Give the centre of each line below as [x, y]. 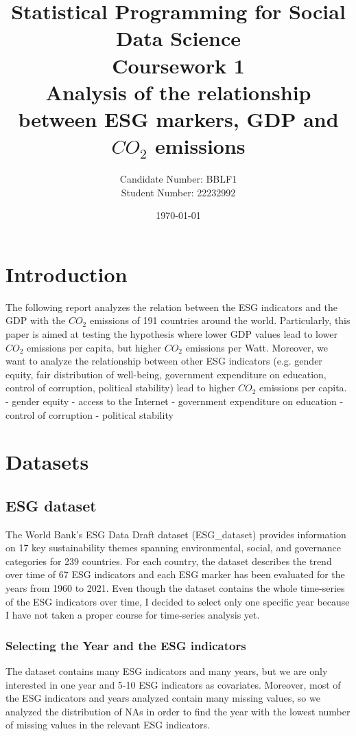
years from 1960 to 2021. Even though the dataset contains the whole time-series [175, 588]
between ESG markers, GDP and [178, 118]
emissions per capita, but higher [94, 347]
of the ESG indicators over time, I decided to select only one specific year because [178, 601]
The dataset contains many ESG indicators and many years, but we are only [167, 671]
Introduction [67, 274]
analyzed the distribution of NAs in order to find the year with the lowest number [178, 711]
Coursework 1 [178, 65]
